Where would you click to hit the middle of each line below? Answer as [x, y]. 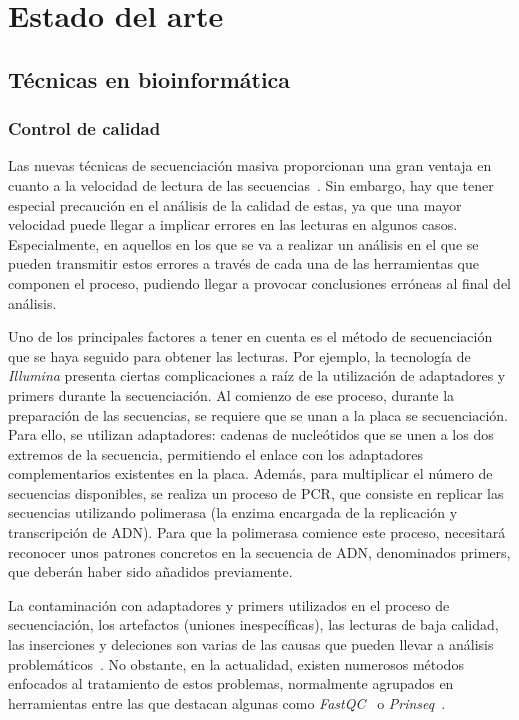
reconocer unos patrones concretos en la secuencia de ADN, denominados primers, [259, 551]
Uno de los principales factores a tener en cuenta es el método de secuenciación [250, 336]
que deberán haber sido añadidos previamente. [150, 571]
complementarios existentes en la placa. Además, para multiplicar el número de [250, 473]
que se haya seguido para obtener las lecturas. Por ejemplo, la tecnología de [239, 355]
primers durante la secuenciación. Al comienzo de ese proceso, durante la [231, 394]
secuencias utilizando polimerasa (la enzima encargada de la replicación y [233, 512]
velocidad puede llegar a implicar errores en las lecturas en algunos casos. [233, 224]
